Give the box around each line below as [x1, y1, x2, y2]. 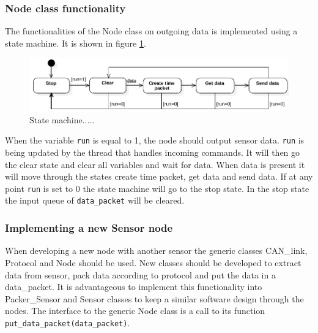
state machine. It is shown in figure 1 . [5, 36, 146, 49]
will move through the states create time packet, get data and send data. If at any [5, 170, 313, 183]
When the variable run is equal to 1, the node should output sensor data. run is [5, 134, 305, 147]
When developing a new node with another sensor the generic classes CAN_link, [5, 244, 308, 257]
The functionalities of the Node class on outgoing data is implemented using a [5, 25, 298, 37]
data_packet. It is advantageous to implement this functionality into [5, 280, 262, 293]
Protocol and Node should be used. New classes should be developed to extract [5, 256, 301, 269]
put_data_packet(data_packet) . [5, 316, 130, 329]
